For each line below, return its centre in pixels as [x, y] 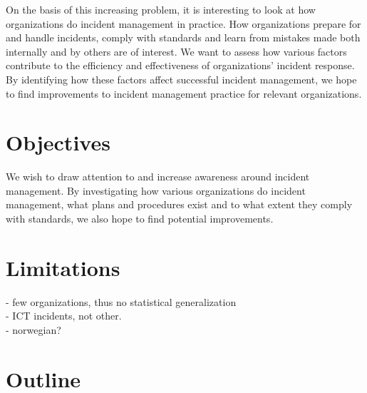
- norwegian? [33, 329]
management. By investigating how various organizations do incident [156, 190]
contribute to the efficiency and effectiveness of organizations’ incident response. [180, 65]
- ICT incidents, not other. [64, 316]
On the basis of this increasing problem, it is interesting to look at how [161, 9]
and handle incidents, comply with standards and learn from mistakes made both [183, 37]
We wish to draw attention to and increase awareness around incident [158, 177]
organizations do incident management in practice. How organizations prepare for [183, 23]
